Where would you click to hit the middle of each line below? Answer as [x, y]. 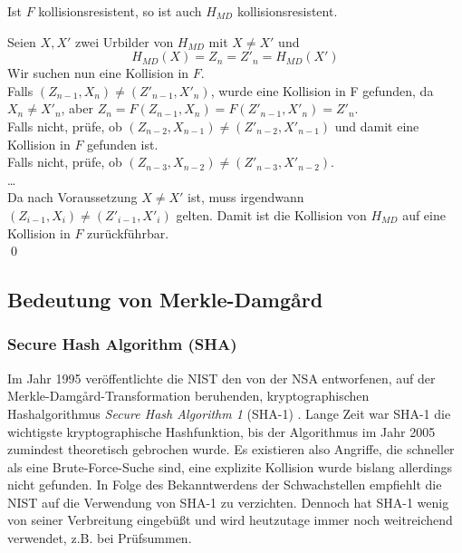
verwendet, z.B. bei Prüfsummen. [100, 538]
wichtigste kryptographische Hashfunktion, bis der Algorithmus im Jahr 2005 [221, 431]
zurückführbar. [128, 233]
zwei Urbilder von [125, 41]
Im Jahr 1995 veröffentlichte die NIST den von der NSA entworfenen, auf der [221, 378]
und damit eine [377, 126]
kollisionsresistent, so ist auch [120, 11]
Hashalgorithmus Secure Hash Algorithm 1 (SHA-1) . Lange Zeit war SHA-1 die [229, 413]
